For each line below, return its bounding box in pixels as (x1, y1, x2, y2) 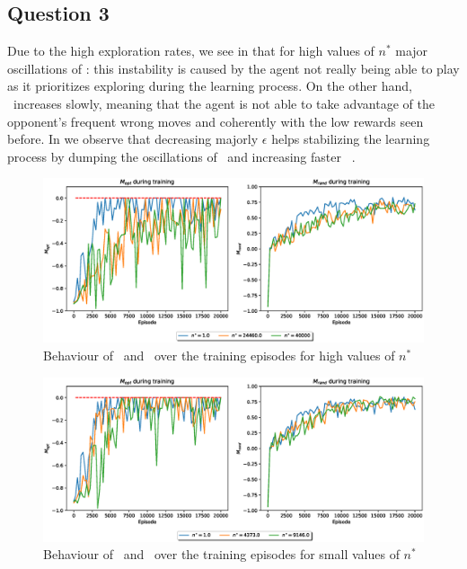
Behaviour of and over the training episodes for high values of (43, 345, 395, 364)
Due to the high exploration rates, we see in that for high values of (7, 41, 374, 60)
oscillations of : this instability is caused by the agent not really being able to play (7, 58, 460, 77)
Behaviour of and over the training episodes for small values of (43, 545, 400, 564)
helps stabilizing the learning (271, 129, 430, 148)
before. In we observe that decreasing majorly (7, 129, 259, 148)
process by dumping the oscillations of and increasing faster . (7, 147, 356, 165)
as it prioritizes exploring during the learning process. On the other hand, (7, 76, 412, 95)
